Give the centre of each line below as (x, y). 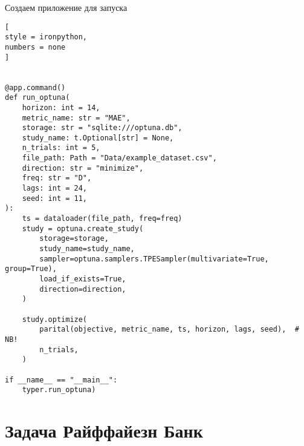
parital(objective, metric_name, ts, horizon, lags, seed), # (169, 330)
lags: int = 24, (55, 189)
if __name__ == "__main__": (61, 380)
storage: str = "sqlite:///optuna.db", (102, 128)
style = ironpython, (46, 37)
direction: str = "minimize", (83, 168)
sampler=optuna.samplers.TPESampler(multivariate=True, (154, 259)
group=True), (31, 269)
